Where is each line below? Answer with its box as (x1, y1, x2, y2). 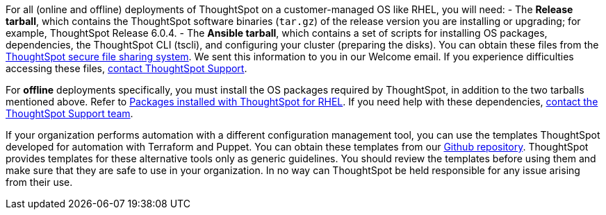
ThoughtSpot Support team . (6, 108, 133, 119)
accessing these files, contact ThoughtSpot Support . (6, 62, 247, 74)
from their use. (6, 176, 73, 188)
